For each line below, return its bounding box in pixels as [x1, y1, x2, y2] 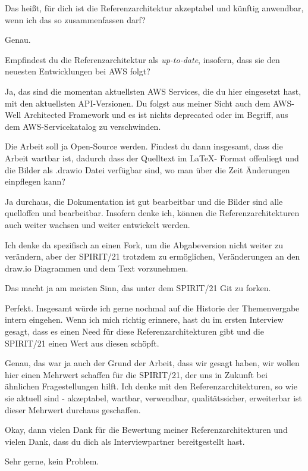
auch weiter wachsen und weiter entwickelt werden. [5, 218, 190, 230]
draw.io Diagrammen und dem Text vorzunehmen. [5, 261, 188, 274]
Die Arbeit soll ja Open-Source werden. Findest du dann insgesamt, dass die [5, 140, 283, 152]
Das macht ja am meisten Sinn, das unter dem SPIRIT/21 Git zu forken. [5, 282, 271, 294]
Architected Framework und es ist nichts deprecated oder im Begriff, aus [23, 108, 288, 121]
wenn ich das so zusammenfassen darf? [5, 13, 146, 26]
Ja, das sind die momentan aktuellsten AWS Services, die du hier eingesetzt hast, [5, 85, 301, 97]
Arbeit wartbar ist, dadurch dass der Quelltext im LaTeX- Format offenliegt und [5, 151, 299, 164]
